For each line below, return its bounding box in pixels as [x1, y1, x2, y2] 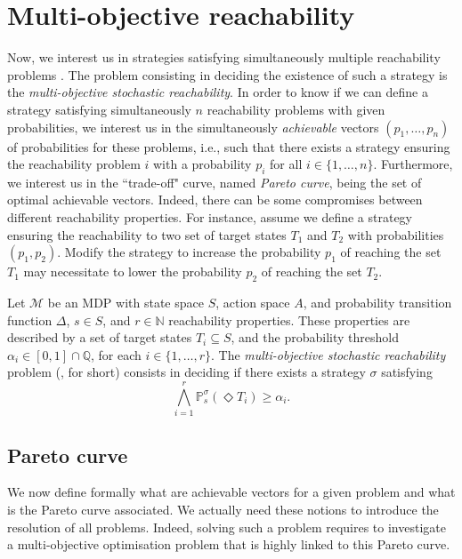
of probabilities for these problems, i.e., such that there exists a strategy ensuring [7, 137, 450, 156]
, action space [215, 293, 290, 312]
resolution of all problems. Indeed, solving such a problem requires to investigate [7, 517, 446, 536]
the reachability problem [7, 155, 141, 173]
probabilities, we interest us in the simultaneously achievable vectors [7, 117, 379, 136]
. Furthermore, [373, 155, 453, 173]
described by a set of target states [7, 328, 192, 347]
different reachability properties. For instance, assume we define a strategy [7, 208, 413, 227]
